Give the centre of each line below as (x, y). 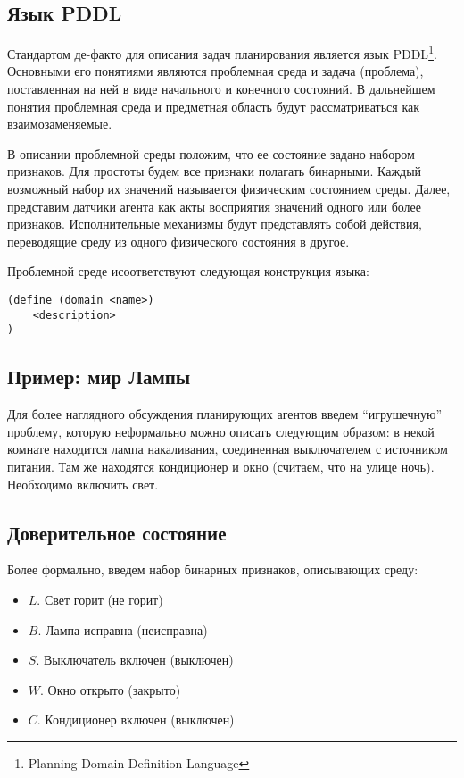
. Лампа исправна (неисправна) (123, 629)
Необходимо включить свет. (83, 484)
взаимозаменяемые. (60, 124)
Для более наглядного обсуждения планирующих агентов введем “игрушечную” (225, 414)
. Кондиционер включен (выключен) (136, 719)
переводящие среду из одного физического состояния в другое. (178, 241)
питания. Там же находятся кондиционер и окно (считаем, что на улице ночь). (221, 466)
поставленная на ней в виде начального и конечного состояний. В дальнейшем (221, 89)
